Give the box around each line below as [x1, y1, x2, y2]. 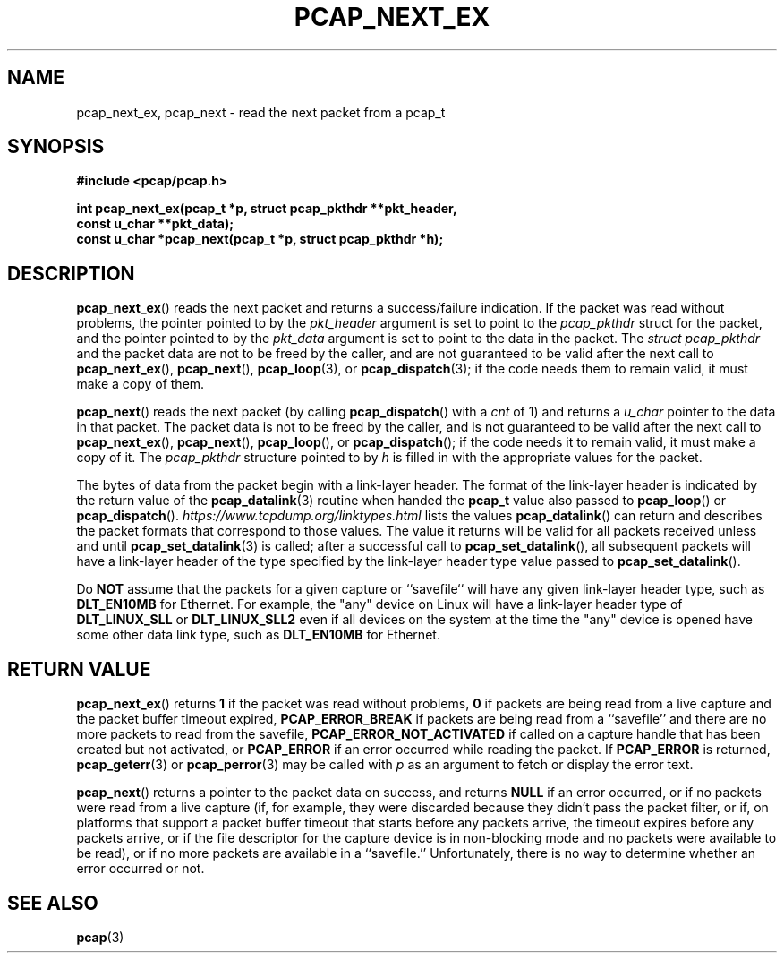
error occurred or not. [76, 861, 205, 877]
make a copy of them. [76, 376, 205, 392]
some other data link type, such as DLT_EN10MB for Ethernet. [76, 627, 440, 643]
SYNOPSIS [7, 135, 105, 159]
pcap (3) [76, 929, 124, 945]
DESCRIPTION [7, 261, 135, 285]
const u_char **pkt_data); [76, 216, 234, 232]
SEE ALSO [7, 891, 98, 914]
